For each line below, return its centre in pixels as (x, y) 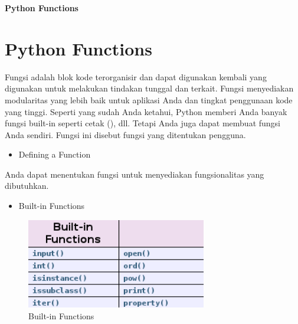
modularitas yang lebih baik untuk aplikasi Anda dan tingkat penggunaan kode (149, 99)
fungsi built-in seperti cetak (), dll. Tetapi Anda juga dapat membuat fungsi (143, 123)
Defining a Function (55, 154)
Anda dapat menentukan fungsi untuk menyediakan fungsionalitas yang (135, 174)
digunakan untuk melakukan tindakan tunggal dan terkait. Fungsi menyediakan (149, 88)
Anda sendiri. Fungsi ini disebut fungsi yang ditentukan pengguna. (125, 134)
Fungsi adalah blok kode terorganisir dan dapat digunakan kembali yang (136, 76)
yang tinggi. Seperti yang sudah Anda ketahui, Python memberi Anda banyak (146, 111)
